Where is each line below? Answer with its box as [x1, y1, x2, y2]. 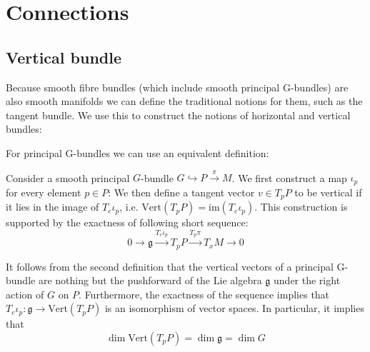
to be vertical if [294, 184, 362, 199]
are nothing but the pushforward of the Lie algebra [38, 273, 262, 288]
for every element [6, 184, 81, 199]
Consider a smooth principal [6, 170, 130, 185]
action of [6, 286, 44, 301]
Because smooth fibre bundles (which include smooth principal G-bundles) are [6, 79, 349, 94]
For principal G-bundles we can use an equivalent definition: [6, 145, 269, 160]
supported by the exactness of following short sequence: [6, 215, 249, 230]
